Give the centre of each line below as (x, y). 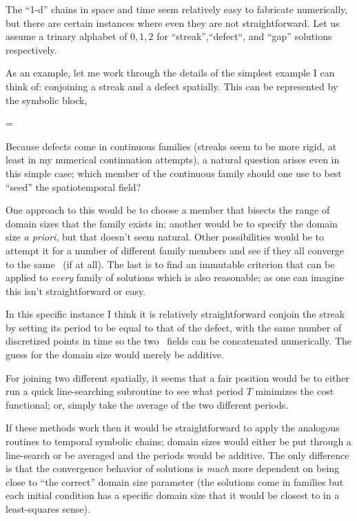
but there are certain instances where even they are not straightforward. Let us (173, 22)
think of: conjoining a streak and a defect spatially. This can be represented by (172, 86)
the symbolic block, (47, 100)
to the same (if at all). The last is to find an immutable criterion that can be (170, 264)
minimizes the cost (295, 391)
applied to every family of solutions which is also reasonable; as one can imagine (175, 277)
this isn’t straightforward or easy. (76, 290)
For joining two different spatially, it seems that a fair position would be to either (177, 377)
